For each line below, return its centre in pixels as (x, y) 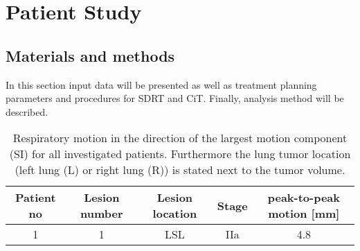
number (102, 214)
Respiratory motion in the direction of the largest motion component (180, 138)
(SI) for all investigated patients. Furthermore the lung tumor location (180, 154)
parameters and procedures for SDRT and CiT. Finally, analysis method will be (175, 98)
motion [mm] (304, 214)
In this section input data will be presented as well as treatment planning (161, 84)
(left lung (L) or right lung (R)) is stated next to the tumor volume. (180, 170)
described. (27, 111)
